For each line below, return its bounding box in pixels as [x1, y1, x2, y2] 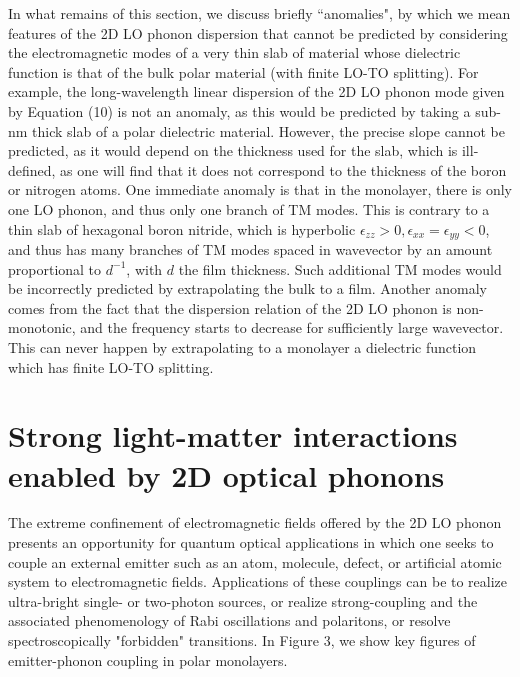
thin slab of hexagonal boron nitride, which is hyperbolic [8, 218, 356, 239]
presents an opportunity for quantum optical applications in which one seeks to [8, 532, 494, 553]
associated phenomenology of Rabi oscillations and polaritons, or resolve [8, 610, 451, 631]
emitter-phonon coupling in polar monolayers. [8, 649, 288, 670]
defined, [8, 159, 56, 180]
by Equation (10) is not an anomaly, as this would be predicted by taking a [8, 100, 471, 121]
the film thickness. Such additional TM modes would [178, 258, 502, 279]
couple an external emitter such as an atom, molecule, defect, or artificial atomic [8, 551, 502, 572]
